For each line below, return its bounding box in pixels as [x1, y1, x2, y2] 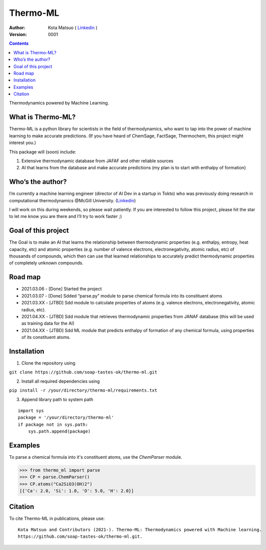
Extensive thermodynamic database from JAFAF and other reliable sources [21, 158, 173, 164]
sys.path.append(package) [28, 429, 91, 434]
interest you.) [9, 140, 36, 146]
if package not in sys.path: [18, 422, 88, 427]
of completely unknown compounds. [9, 260, 84, 266]
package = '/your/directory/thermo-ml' [18, 415, 114, 420]
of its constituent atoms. [21, 334, 71, 340]
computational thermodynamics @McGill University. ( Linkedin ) [9, 197, 136, 203]
